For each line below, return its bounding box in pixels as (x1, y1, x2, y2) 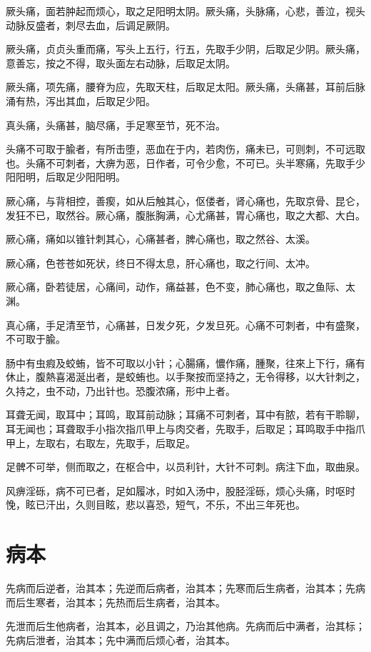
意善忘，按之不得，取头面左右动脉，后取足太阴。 (6, 55, 235, 70)
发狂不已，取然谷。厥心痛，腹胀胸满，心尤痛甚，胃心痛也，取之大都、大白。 (6, 207, 365, 222)
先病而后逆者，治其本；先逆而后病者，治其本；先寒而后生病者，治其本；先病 (6, 581, 365, 596)
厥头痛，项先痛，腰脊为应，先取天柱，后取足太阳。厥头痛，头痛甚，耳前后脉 (6, 79, 365, 94)
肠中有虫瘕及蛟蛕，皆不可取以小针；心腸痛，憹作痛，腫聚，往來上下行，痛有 (6, 355, 365, 370)
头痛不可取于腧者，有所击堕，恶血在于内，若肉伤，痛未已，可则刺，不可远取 (6, 141, 365, 156)
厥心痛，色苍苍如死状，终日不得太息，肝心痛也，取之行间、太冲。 (6, 255, 315, 270)
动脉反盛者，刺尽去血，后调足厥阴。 (6, 17, 176, 32)
